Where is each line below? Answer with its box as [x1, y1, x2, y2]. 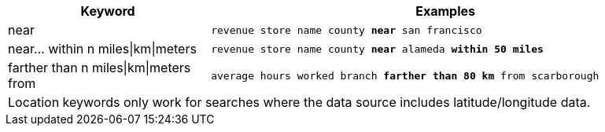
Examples [415, 3, 475, 19]
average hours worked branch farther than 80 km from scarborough [211, 69, 599, 82]
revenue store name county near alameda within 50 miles [211, 42, 544, 55]
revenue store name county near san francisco [211, 24, 482, 36]
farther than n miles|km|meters [8, 60, 191, 75]
